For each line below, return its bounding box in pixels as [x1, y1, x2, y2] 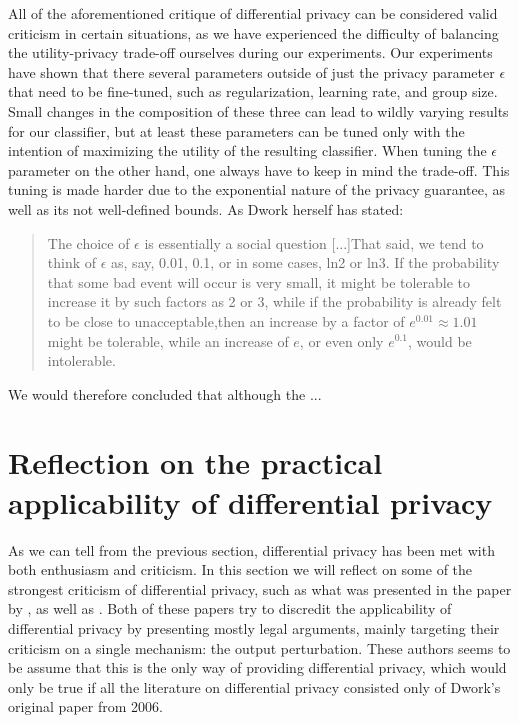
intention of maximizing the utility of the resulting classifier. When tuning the [8, 140, 487, 161]
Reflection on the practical [8, 442, 383, 483]
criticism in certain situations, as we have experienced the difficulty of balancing [8, 22, 499, 43]
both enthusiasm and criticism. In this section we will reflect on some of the [8, 559, 473, 580]
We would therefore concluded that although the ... [8, 383, 322, 404]
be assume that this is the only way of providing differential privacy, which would [8, 657, 507, 678]
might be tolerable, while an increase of [47, 330, 289, 351]
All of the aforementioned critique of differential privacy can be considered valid [8, 3, 498, 23]
